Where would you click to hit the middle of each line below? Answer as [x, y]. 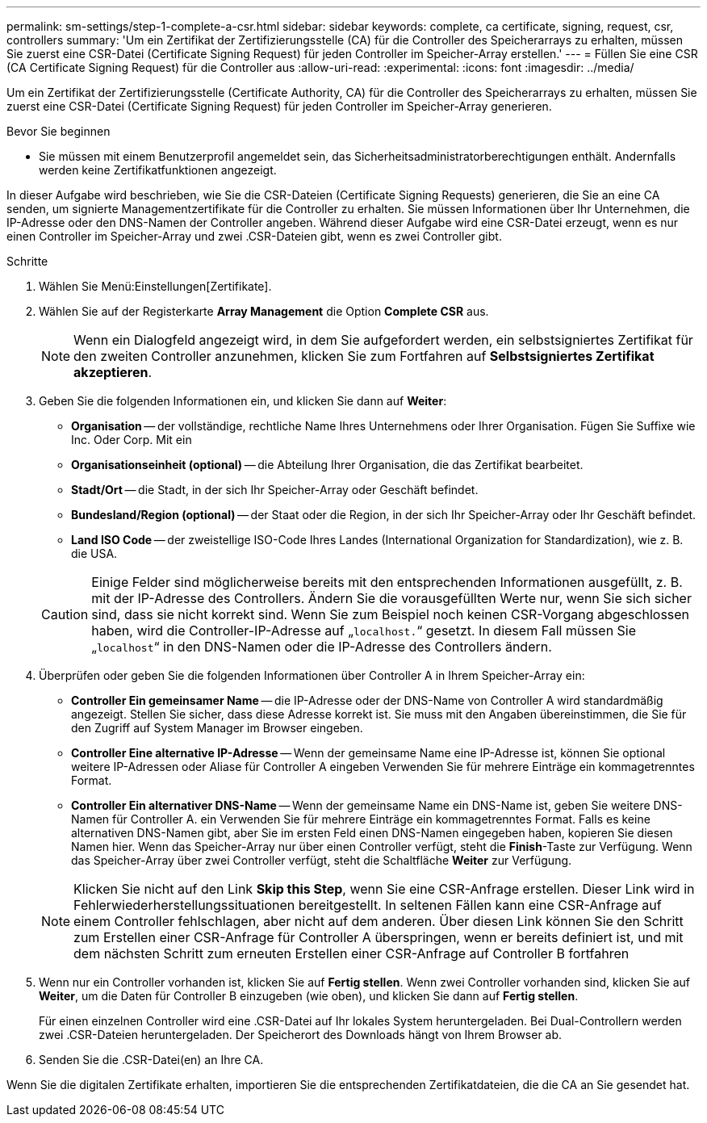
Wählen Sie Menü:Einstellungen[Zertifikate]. [155, 286]
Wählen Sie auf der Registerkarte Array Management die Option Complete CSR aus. [264, 311]
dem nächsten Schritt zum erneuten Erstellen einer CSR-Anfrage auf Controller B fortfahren [351, 953]
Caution [65, 614]
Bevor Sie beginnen [59, 131]
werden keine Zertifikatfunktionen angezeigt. [158, 170]
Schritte [27, 261]
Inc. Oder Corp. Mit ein [132, 440]
